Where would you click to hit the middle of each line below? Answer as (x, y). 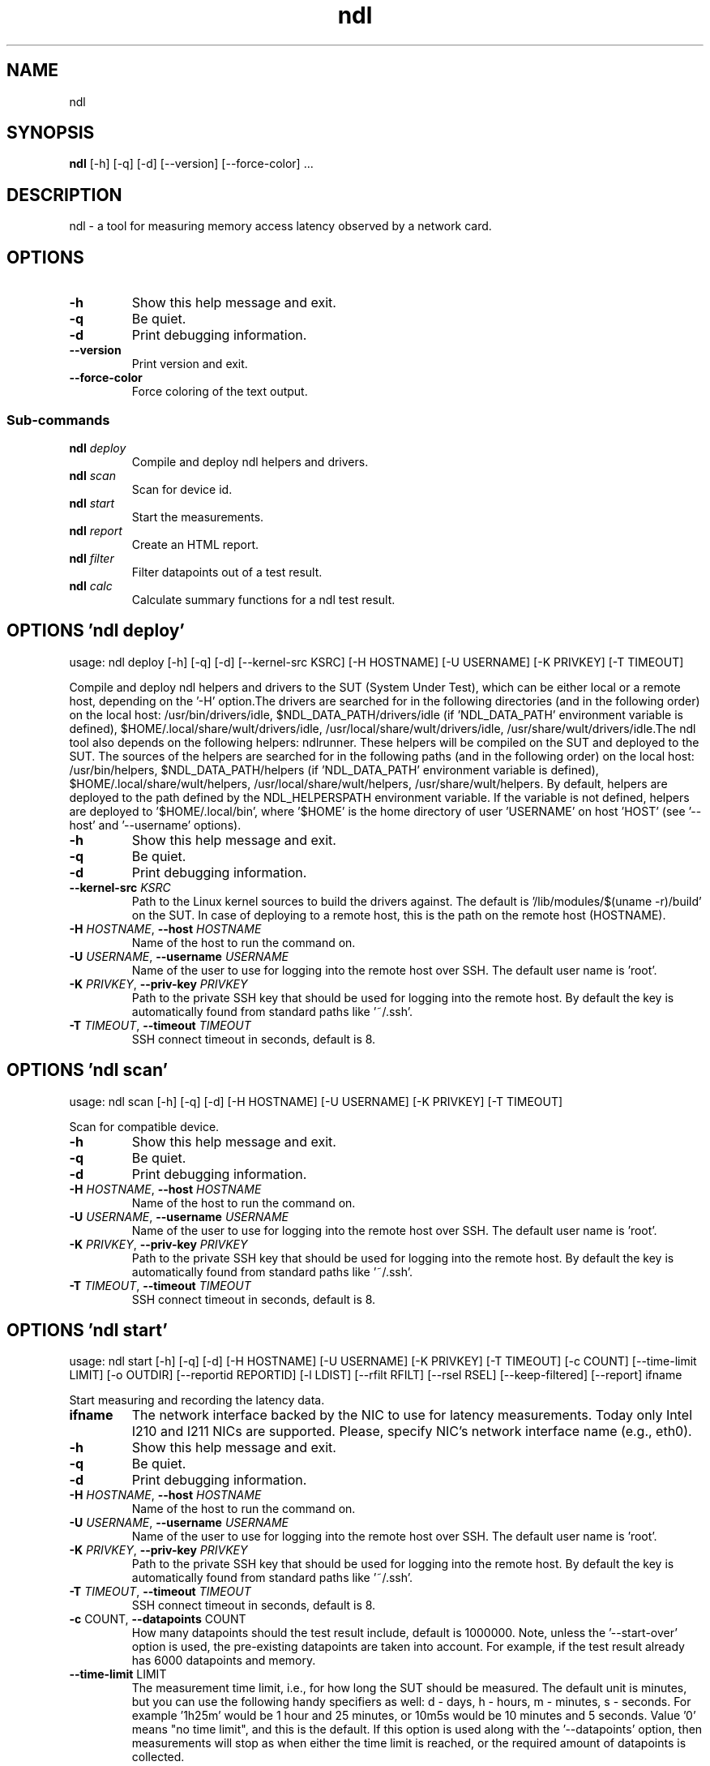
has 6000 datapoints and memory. (224, 1661)
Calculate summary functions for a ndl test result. (263, 599)
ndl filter (92, 558)
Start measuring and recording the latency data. (197, 1400)
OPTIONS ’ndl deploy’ (96, 631)
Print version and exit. (190, 364)
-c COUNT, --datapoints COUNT (158, 1619)
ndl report (96, 530)
